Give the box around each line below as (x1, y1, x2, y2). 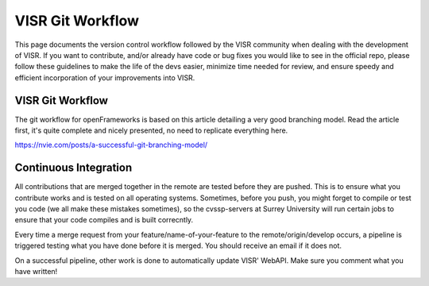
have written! (14, 267, 58, 276)
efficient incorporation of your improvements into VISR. (14, 72, 195, 83)
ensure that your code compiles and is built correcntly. (14, 215, 194, 225)
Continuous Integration (14, 161, 133, 175)
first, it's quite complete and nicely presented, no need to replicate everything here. (14, 126, 288, 135)
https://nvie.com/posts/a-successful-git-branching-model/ (14, 140, 208, 150)
